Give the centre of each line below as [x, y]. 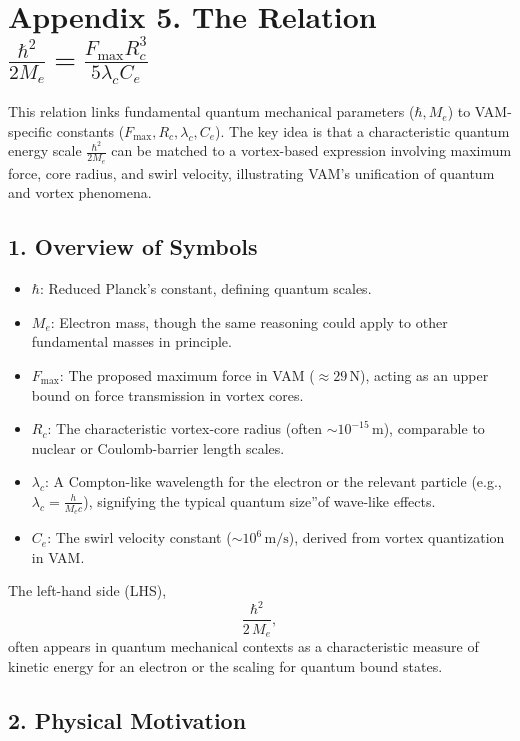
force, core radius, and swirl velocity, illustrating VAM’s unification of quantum [251, 172]
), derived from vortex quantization [396, 537]
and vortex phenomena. [80, 192]
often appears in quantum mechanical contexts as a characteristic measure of [243, 645]
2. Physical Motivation [127, 719]
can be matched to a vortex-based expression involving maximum [311, 150]
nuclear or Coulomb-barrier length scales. [158, 447]
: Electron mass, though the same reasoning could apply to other [249, 321]
